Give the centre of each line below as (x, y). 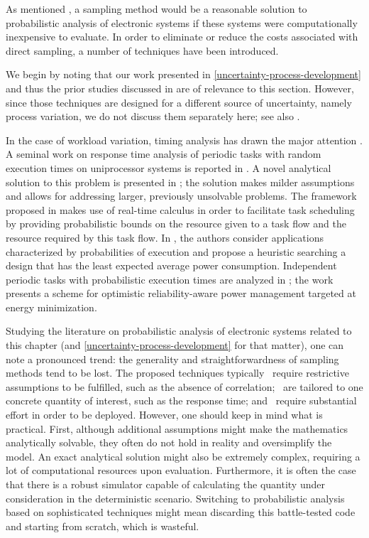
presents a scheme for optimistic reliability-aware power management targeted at (181, 293)
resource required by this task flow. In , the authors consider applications (165, 237)
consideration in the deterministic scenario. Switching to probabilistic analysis (175, 498)
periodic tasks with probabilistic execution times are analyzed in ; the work (170, 279)
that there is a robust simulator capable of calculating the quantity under (165, 484)
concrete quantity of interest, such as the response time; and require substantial (181, 400)
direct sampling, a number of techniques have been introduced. (142, 50)
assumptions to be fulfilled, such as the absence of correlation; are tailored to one (184, 386)
